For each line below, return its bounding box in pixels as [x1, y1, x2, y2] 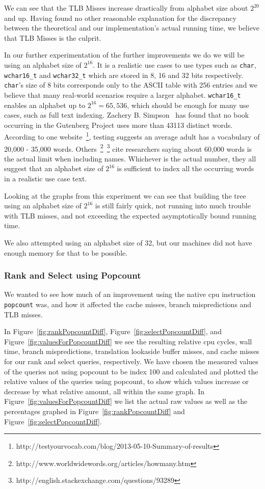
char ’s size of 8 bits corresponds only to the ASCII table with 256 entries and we [4, 79, 258, 90]
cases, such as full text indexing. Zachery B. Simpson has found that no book [4, 110, 249, 120]
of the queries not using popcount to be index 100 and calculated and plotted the [4, 366, 258, 376]
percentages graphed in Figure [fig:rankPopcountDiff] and [4, 406, 185, 417]
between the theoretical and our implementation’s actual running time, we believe [4, 22, 260, 33]
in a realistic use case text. [4, 173, 87, 184]
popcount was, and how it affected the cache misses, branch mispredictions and [4, 299, 252, 310]
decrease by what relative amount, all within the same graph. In [4, 386, 205, 396]
